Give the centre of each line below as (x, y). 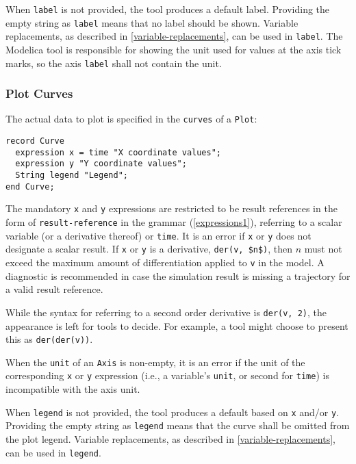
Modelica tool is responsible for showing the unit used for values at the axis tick (174, 49)
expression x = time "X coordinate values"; (118, 152)
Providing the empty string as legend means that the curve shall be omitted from (178, 425)
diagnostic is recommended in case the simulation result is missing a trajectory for (178, 275)
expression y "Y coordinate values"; (101, 164)
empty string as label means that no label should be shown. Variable (152, 22)
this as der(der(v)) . (49, 339)
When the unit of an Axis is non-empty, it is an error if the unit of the (155, 362)
